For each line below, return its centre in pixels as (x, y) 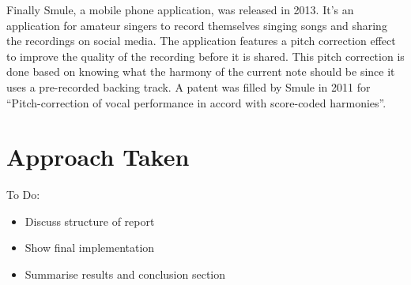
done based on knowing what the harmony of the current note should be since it (201, 71)
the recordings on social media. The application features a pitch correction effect (201, 41)
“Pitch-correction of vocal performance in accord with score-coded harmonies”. (196, 102)
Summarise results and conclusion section (125, 274)
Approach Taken (98, 157)
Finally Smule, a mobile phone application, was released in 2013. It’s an (180, 9)
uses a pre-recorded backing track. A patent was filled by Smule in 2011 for (189, 86)
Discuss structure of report (90, 221)
